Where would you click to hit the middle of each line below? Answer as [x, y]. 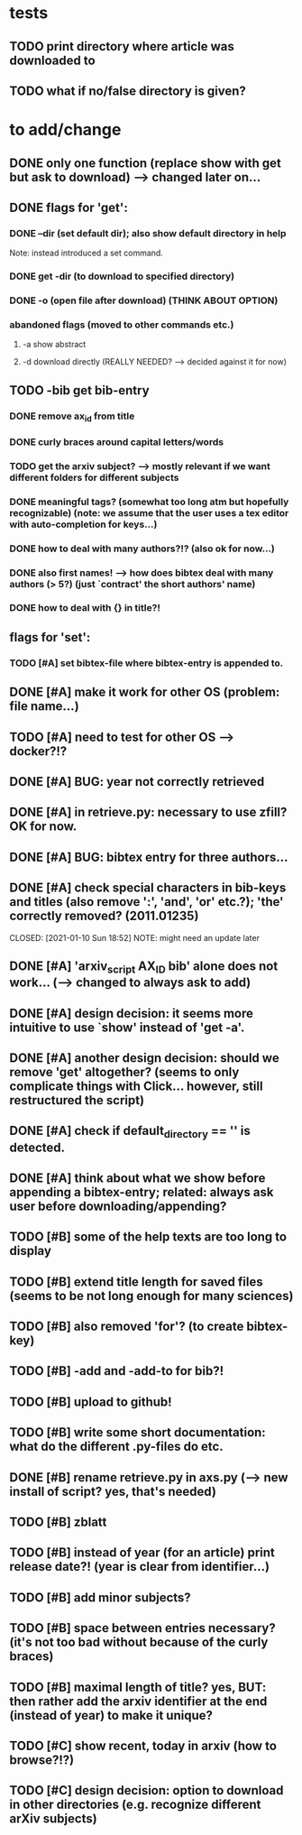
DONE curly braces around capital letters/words [116, 442]
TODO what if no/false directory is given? [128, 91]
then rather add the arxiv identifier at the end [138, 1701]
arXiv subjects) [53, 1819]
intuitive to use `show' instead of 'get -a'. [127, 1027]
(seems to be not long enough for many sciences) [151, 1296]
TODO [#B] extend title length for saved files [136, 1282]
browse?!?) [42, 1760]
